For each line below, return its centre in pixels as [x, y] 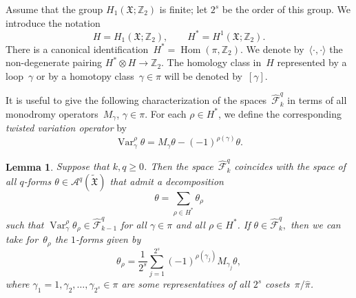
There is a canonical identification [77, 49]
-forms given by [108, 239]
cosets [278, 284]
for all [134, 224]
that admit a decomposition [167, 181]
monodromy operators [52, 113]
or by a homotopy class [85, 75]
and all [190, 224]
